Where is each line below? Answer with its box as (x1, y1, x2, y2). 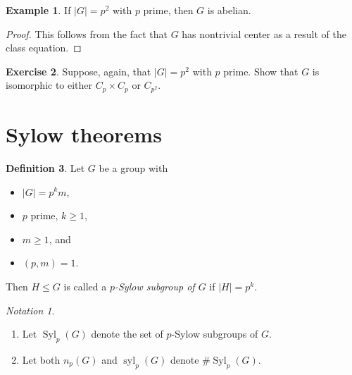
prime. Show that (223, 63, 298, 78)
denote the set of (91, 326, 163, 341)
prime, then (143, 3, 194, 17)
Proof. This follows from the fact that (6, 26, 168, 41)
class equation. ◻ (6, 40, 82, 55)
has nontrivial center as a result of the (182, 26, 346, 41)
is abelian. (207, 3, 251, 17)
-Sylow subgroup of (114, 278, 195, 293)
